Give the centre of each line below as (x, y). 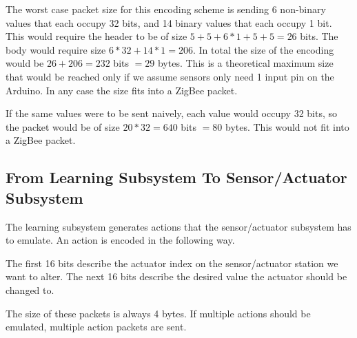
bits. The (319, 36)
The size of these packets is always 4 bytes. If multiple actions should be (158, 313)
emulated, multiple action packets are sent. (96, 327)
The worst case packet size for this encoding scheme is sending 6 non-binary (166, 9)
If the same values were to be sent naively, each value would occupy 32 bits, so (172, 113)
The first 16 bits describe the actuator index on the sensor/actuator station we (172, 263)
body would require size (56, 49)
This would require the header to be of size (96, 36)
